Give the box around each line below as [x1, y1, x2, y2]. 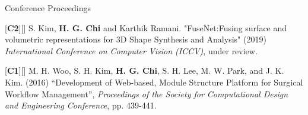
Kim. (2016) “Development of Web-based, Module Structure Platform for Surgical [5, 75, 303, 88]
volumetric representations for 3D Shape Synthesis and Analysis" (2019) [5, 33, 266, 45]
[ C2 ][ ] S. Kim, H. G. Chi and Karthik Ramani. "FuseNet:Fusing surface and [5, 21, 287, 34]
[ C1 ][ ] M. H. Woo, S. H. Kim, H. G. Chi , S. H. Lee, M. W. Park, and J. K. [5, 64, 284, 77]
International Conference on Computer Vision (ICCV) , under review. [5, 44, 258, 57]
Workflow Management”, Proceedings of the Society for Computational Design [5, 87, 288, 100]
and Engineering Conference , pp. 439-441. [5, 99, 157, 111]
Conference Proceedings [5, 2, 91, 14]
